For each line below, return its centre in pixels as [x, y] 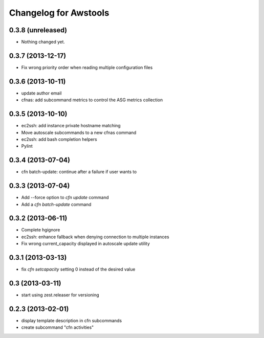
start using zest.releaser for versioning [60, 295]
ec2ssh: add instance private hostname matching [71, 126]
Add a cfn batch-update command [56, 204]
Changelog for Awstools [59, 13]
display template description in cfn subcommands [72, 320]
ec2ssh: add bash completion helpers [59, 139]
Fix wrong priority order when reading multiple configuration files [87, 67]
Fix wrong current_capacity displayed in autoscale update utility [86, 244]
